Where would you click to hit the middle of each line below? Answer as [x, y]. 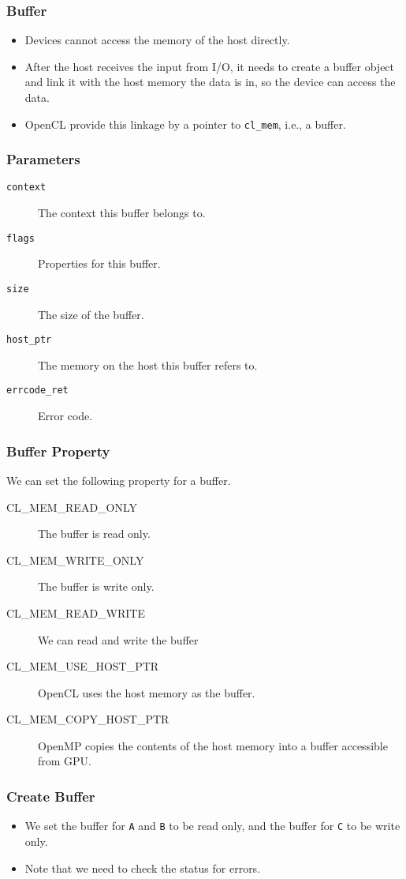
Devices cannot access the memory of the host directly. [157, 40]
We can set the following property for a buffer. [119, 480]
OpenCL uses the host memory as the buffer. [147, 692]
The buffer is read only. [94, 533]
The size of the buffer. [91, 314]
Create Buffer [51, 796]
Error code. [65, 416]
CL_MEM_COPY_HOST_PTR [88, 719]
